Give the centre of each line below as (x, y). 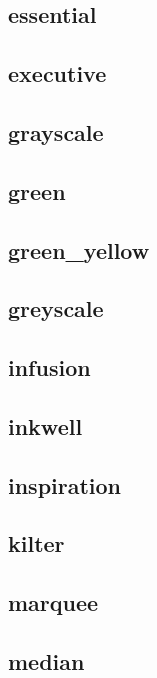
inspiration (65, 484)
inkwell (45, 425)
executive (57, 73)
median (46, 660)
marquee (53, 602)
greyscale (56, 308)
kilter (36, 543)
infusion (49, 367)
